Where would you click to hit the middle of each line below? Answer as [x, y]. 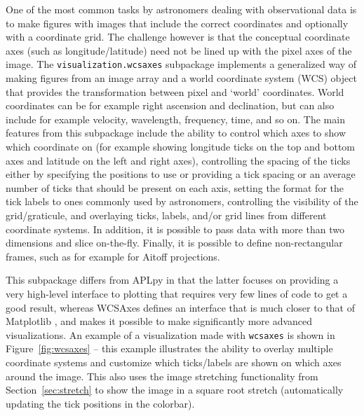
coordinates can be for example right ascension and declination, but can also [170, 105]
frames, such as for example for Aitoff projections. [113, 256]
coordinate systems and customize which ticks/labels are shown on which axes [174, 362]
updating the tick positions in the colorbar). [100, 403]
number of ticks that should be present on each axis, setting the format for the [175, 187]
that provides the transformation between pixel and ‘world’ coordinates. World [175, 91]
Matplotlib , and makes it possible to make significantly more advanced [159, 321]
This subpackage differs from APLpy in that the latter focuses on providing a [172, 280]
